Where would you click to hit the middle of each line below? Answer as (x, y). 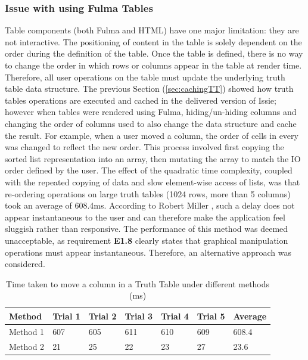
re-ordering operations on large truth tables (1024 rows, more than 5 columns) (148, 193)
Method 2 (27, 346)
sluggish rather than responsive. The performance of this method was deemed (147, 229)
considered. (25, 264)
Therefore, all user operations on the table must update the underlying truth (145, 77)
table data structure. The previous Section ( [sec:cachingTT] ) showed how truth (149, 89)
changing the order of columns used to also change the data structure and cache (151, 123)
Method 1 (27, 331)
